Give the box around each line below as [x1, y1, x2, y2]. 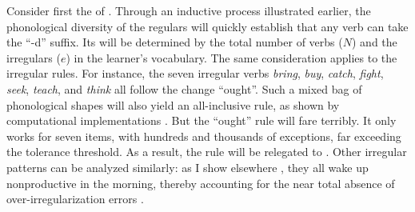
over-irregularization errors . [6, 190, 144, 207]
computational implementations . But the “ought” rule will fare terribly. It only [6, 112, 397, 129]
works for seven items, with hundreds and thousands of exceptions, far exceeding [6, 127, 401, 144]
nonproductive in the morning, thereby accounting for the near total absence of [6, 174, 395, 191]
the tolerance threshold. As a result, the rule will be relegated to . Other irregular [6, 143, 407, 160]
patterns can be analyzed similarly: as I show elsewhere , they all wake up [6, 158, 369, 175]
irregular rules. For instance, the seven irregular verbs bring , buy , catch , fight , [6, 65, 384, 82]
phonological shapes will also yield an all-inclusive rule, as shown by [6, 96, 340, 113]
